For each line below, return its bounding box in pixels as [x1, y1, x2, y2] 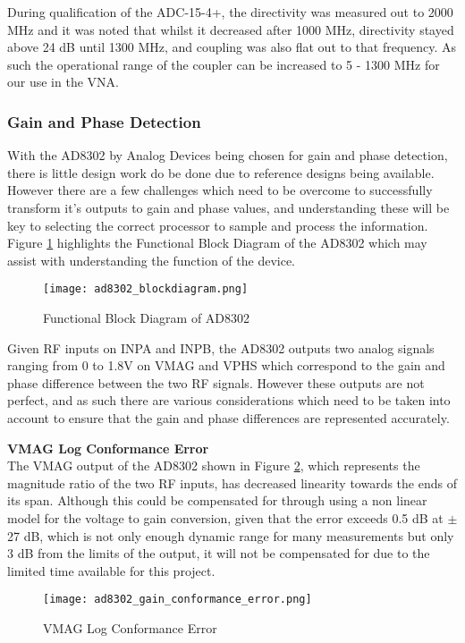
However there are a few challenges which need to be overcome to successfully [7, 181, 433, 199]
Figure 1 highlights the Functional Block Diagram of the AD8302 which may [7, 233, 427, 252]
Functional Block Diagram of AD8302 [43, 309, 250, 326]
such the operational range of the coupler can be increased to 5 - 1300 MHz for [7, 55, 440, 73]
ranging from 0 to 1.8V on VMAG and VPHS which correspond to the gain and [7, 356, 445, 375]
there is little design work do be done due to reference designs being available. [7, 163, 435, 182]
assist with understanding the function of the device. [7, 250, 295, 269]
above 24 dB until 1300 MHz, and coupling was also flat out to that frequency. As [7, 38, 457, 56]
